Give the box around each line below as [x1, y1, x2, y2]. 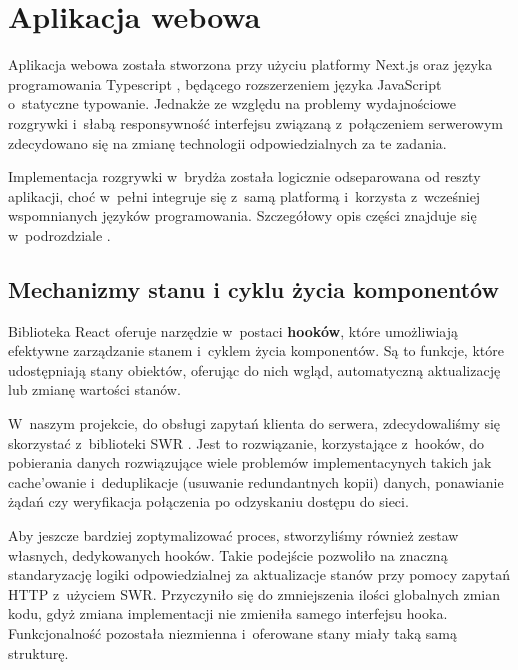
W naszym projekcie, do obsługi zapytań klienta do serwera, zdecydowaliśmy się [8, 413, 501, 434]
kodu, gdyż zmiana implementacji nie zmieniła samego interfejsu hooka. [8, 603, 448, 624]
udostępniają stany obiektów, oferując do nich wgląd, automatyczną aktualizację [8, 359, 501, 380]
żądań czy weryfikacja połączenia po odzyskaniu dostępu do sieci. [8, 491, 409, 512]
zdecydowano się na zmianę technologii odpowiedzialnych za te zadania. [8, 132, 447, 153]
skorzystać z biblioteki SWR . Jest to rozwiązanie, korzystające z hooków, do [8, 432, 485, 453]
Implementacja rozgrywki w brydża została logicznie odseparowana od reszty [8, 166, 481, 187]
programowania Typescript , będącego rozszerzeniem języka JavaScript [8, 73, 442, 94]
